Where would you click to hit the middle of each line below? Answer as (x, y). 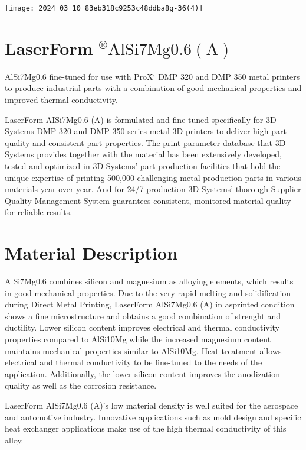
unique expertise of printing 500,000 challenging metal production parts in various (153, 177)
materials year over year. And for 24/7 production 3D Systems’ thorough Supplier (153, 189)
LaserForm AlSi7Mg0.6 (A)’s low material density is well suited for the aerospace (152, 405)
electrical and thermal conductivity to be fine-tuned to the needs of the (134, 362)
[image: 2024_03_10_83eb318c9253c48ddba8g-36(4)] (104, 8)
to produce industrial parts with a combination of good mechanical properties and (153, 88)
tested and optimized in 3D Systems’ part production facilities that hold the (143, 165)
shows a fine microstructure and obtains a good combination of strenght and (143, 315)
